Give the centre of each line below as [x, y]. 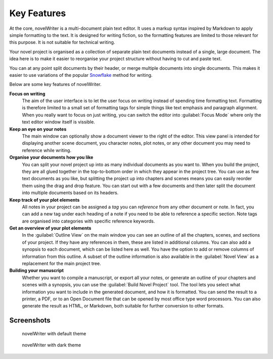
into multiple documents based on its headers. [70, 193]
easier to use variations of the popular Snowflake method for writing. [81, 75]
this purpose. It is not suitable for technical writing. [62, 42]
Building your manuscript [37, 271]
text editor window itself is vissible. [59, 122]
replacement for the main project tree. [61, 263]
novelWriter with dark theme [52, 345]
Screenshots [30, 320]
